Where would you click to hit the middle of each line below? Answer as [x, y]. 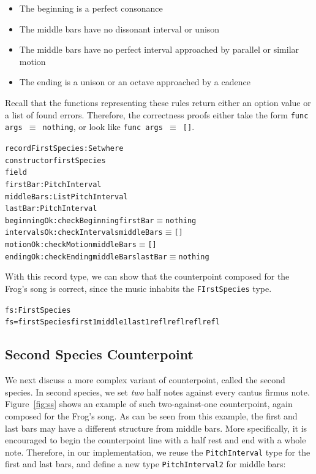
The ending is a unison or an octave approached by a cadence [135, 82]
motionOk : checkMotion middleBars [71, 245]
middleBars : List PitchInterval [66, 197]
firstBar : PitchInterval [53, 184]
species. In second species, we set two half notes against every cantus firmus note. [157, 392]
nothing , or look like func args [103, 127]
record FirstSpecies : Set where [64, 148]
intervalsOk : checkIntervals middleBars [84, 233]
